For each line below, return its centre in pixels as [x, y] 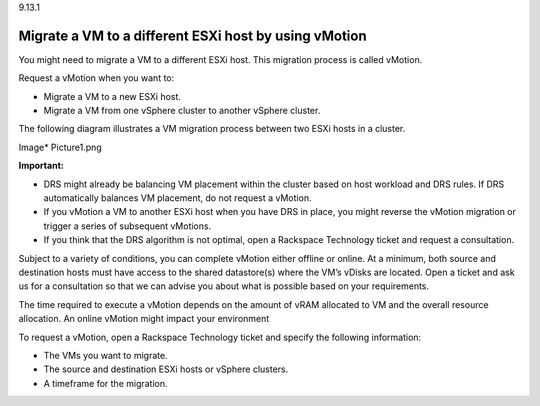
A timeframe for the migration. [106, 383]
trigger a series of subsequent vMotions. [127, 226]
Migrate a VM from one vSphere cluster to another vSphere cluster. [182, 111]
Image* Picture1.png [60, 147]
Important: [41, 166]
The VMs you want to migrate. [106, 355]
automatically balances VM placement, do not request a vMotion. [177, 198]
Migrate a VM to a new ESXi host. [112, 96]
